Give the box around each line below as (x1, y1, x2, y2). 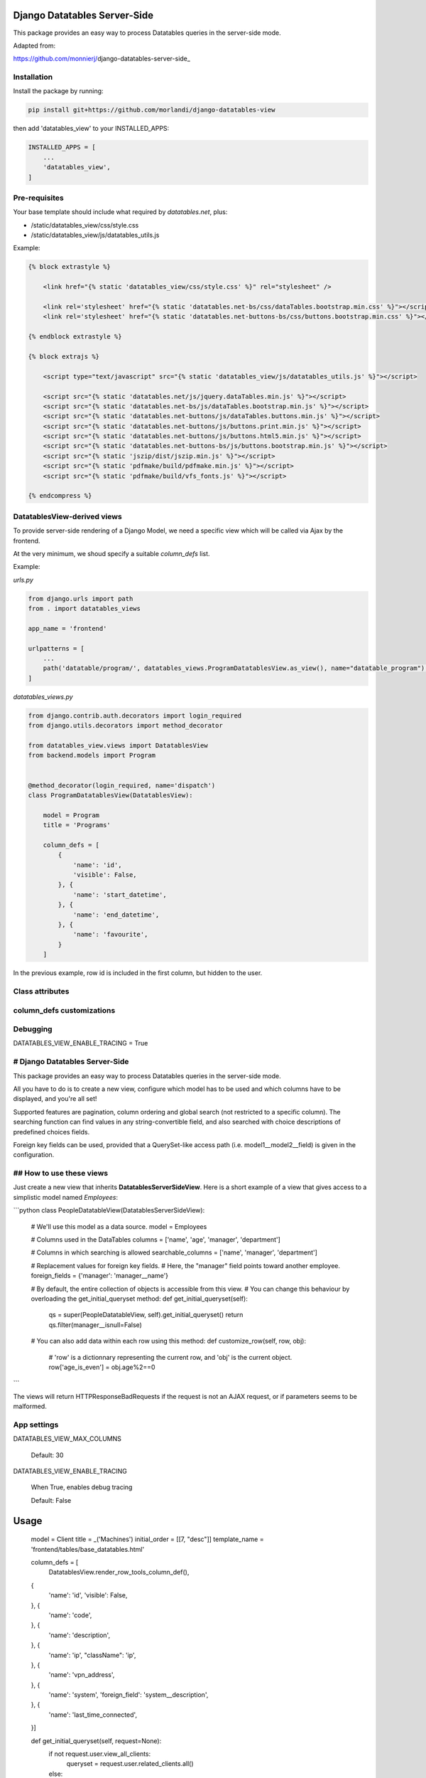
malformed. (13, 1402, 48, 1411)
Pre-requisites (13, 193, 64, 203)
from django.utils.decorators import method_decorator (28, 722, 223, 730)
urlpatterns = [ (28, 644, 85, 652)
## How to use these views (13, 1169, 109, 1178)
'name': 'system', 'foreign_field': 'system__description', (48, 1691, 209, 1699)
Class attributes (13, 986, 70, 996)
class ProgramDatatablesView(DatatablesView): (28, 791, 193, 799)
